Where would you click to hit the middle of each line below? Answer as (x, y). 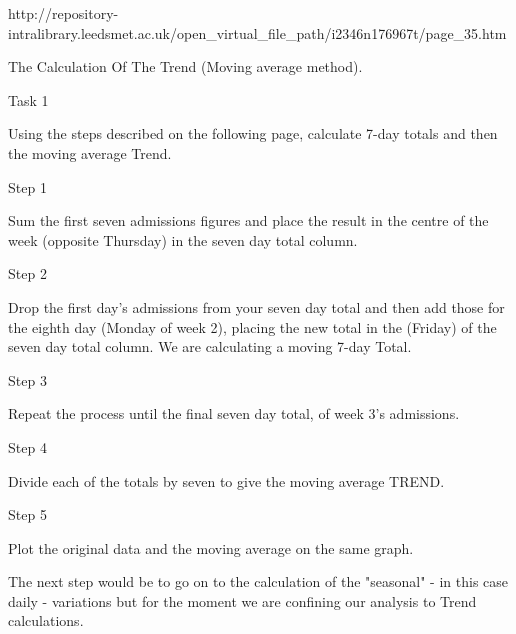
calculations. (46, 620)
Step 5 (27, 514)
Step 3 (27, 379)
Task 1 (28, 99)
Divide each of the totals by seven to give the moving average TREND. (226, 480)
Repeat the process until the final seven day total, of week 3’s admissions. (234, 413)
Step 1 (27, 186)
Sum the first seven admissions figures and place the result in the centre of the (248, 220)
